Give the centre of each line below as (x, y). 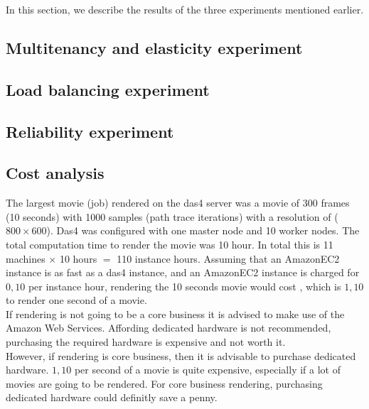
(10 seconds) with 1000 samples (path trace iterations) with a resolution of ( (172, 216)
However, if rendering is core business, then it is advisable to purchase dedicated (181, 355)
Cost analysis (55, 173)
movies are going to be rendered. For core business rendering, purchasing (164, 383)
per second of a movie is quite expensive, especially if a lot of (207, 370)
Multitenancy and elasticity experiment (154, 47)
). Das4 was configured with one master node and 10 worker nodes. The (203, 230)
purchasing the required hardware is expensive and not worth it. (146, 342)
